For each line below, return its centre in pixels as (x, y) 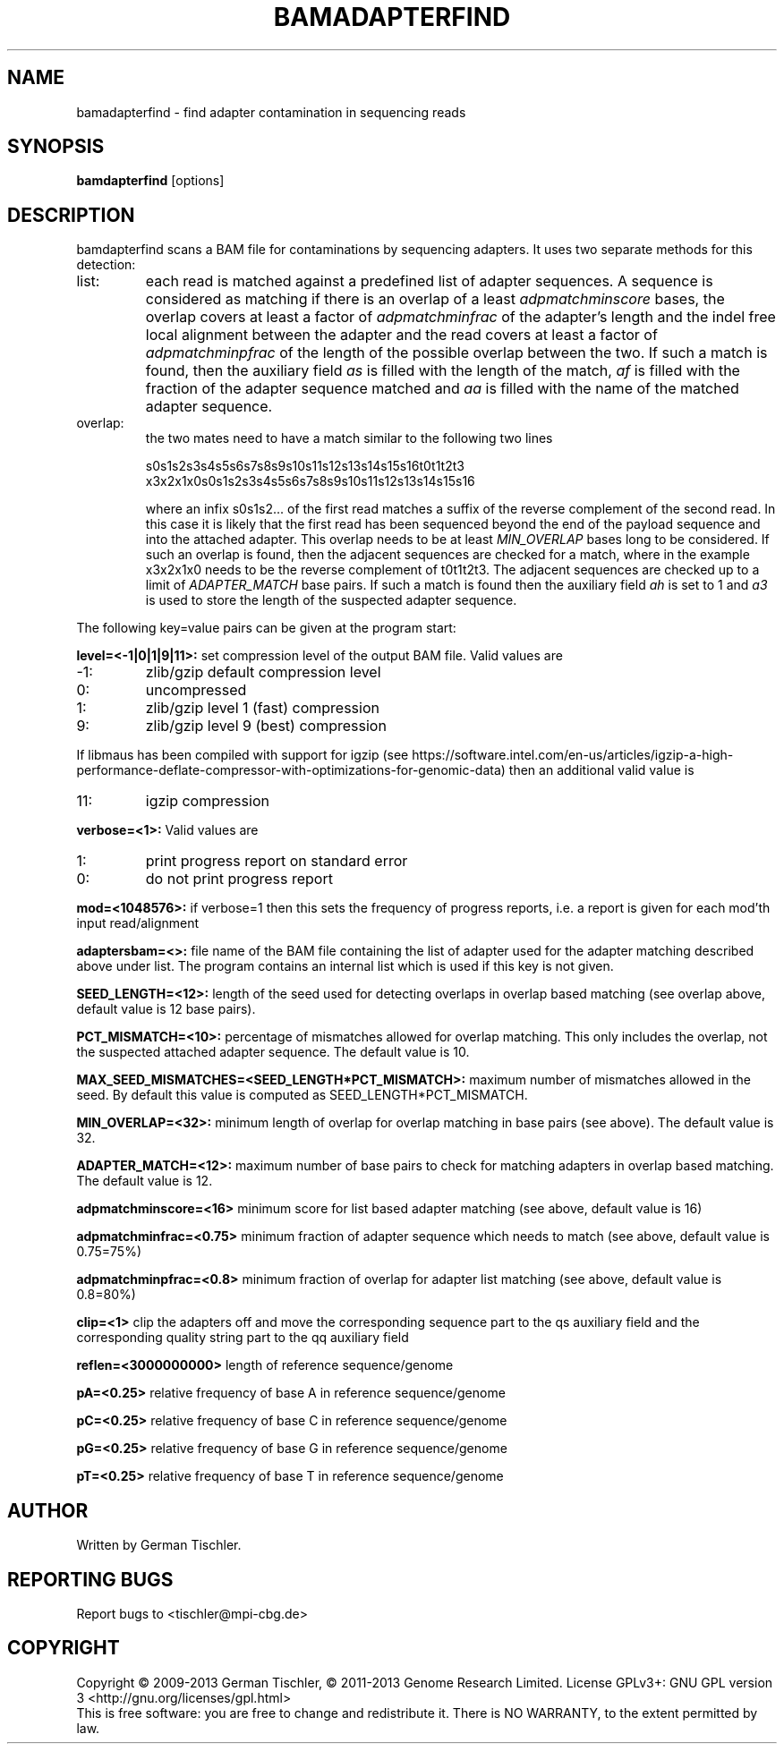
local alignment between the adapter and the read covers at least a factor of (401, 335)
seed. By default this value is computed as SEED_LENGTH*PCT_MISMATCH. (302, 1095)
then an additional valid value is (601, 770)
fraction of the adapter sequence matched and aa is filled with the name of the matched (442, 389)
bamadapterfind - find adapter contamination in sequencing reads (271, 112)
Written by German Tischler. (159, 1545)
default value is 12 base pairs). (166, 1009)
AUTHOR (48, 1510)
